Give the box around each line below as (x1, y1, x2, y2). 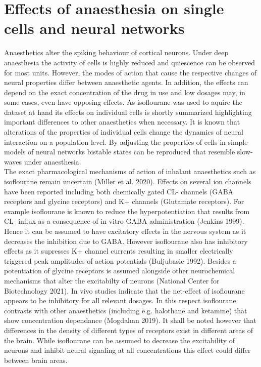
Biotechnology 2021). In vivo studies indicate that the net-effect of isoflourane (4, 285, 245, 296)
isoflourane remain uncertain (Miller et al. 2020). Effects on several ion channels (4, 176, 251, 187)
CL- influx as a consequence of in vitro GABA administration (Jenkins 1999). (4, 216, 244, 226)
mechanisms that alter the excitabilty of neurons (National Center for (4, 275, 220, 286)
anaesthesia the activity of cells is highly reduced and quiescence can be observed (4, 57, 255, 67)
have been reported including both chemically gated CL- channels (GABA (4, 186, 234, 196)
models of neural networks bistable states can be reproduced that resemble (4, 146, 235, 157)
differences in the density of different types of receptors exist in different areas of (4, 324, 253, 335)
